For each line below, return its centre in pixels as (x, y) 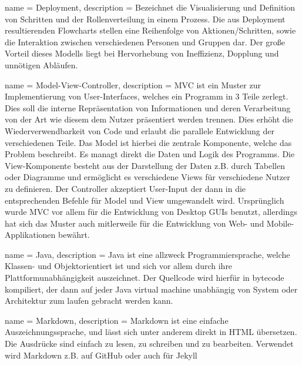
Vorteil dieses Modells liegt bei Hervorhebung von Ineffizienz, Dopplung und (142, 53)
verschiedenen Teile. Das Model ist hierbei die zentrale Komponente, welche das (148, 142)
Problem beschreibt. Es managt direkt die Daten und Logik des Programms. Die (150, 154)
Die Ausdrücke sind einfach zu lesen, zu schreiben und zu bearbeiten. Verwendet (149, 344)
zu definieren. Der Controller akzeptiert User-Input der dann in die (125, 188)
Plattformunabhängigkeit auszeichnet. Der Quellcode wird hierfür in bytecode (145, 278)
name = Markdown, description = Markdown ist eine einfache (117, 320)
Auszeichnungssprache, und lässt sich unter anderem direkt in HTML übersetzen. (151, 332)
